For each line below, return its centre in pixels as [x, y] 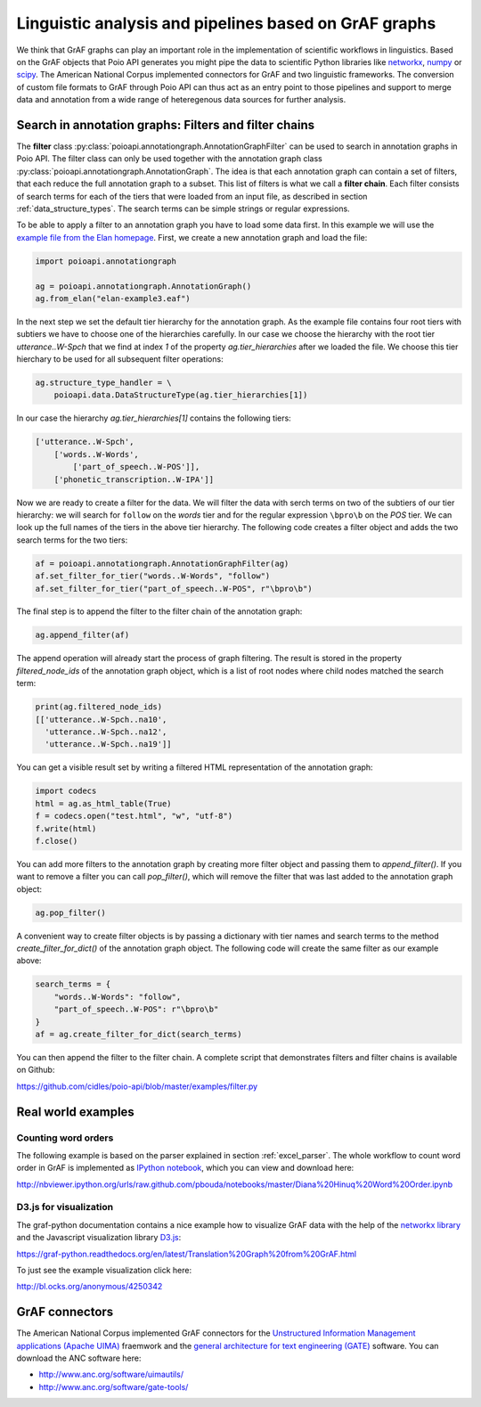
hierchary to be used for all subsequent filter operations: [120, 359]
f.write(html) [66, 828]
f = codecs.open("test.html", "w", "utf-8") [134, 816]
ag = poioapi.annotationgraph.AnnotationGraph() [143, 286]
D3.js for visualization [65, 1207]
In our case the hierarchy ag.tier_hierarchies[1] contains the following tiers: [154, 418]
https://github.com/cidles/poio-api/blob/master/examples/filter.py [137, 1086]
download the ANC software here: [79, 1358]
